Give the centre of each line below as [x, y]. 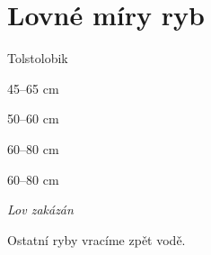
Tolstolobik [38, 58]
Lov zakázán [40, 209]
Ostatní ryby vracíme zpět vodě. [97, 239]
